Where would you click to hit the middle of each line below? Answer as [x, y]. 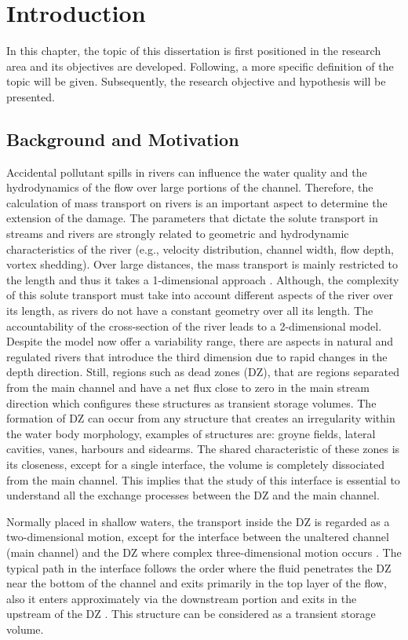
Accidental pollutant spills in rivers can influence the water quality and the [187, 172]
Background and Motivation [123, 139]
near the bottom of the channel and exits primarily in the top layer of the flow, [197, 583]
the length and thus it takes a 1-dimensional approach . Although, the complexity [203, 279]
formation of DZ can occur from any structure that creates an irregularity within [201, 418]
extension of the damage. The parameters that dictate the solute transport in [192, 218]
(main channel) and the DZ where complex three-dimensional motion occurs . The [204, 552]
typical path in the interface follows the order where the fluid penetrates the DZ [199, 567]
